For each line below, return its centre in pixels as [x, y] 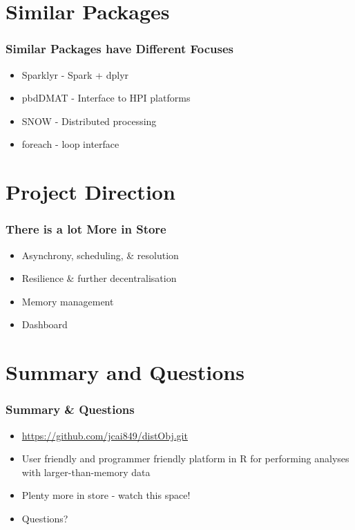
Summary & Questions [70, 409]
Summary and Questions [125, 372]
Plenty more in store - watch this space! [106, 495]
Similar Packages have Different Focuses [120, 49]
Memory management [68, 301]
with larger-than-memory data [86, 472]
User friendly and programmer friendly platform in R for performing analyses [185, 458]
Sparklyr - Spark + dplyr [75, 74]
